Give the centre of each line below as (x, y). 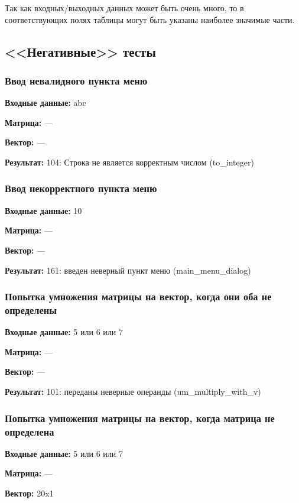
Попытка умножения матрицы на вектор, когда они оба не (138, 296)
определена (30, 431)
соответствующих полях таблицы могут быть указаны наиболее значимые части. (150, 19)
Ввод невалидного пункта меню (76, 80)
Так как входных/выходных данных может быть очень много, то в (124, 8)
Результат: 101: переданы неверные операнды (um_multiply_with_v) (133, 392)
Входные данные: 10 (43, 210)
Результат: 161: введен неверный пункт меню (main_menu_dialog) (128, 270)
